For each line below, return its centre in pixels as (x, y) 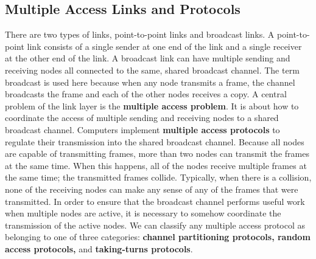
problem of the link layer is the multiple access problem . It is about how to (152, 105)
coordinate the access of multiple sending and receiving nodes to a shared (142, 118)
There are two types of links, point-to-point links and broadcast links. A (140, 34)
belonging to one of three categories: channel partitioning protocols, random (158, 237)
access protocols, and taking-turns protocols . (99, 248)
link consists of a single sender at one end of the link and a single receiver (164, 46)
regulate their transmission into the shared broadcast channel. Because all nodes (155, 141)
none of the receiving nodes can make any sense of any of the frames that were (152, 189)
